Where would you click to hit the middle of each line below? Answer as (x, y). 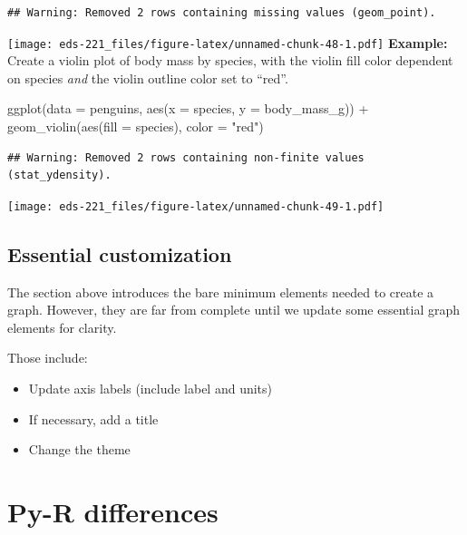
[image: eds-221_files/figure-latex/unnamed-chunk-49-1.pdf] (196, 206)
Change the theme (79, 449)
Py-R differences (113, 512)
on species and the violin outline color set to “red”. (148, 78)
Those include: (48, 358)
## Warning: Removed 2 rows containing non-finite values (186, 157)
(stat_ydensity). (59, 175)
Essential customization (120, 253)
